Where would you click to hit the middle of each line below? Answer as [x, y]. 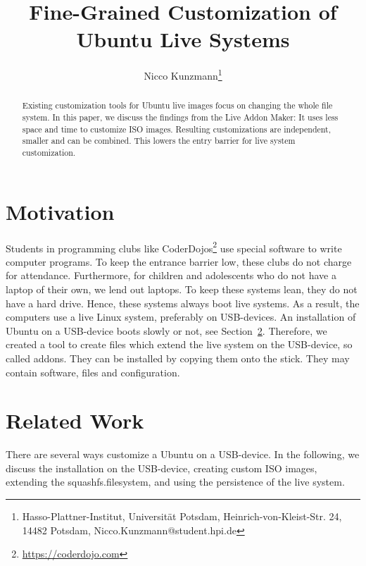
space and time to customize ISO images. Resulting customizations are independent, [176, 129]
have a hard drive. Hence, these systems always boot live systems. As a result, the [183, 303]
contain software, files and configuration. [93, 372]
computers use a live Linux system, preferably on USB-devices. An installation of [181, 317]
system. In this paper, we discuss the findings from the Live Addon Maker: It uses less [180, 117]
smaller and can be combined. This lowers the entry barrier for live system [159, 141]
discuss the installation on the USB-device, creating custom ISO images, [162, 468]
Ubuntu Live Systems [183, 39]
